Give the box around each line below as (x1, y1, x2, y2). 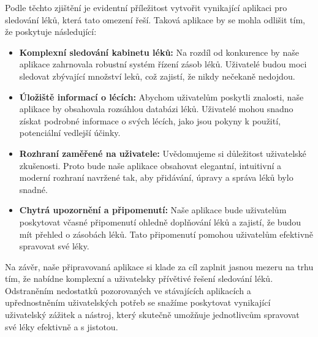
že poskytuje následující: (5, 25, 97, 38)
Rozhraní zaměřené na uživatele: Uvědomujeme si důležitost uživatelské (19, 146, 306, 159)
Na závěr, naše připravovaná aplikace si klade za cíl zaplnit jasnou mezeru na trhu (5, 260, 314, 273)
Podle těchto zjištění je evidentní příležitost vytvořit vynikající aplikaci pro (5, 1, 287, 13)
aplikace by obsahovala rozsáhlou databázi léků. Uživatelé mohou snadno (19, 102, 293, 115)
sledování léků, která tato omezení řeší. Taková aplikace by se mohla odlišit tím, (5, 13, 305, 26)
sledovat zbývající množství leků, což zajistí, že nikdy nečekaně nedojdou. (19, 69, 295, 82)
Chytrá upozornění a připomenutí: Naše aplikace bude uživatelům (19, 203, 287, 216)
